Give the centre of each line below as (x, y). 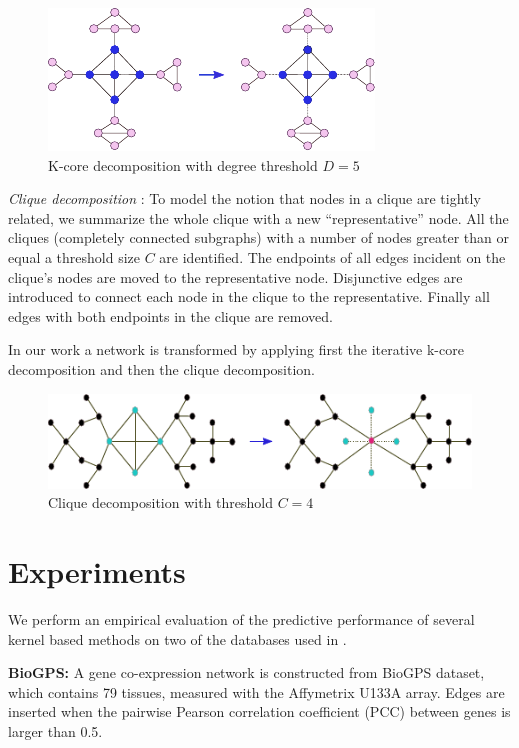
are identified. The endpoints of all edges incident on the (332, 256)
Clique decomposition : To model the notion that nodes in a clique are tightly (244, 198)
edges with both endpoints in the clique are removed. (170, 315)
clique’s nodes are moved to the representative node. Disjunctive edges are (235, 276)
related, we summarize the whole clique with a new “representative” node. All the (258, 217)
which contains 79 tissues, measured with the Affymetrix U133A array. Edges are (256, 691)
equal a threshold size (74, 256)
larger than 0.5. (55, 730)
